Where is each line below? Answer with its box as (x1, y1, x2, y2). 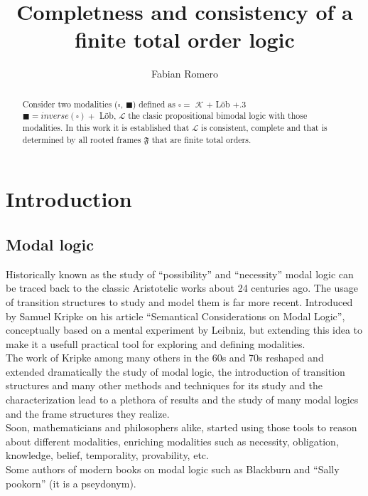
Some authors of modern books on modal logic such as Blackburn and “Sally (6, 462, 340, 477)
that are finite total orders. (151, 133, 251, 145)
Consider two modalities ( (22, 97, 118, 110)
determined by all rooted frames (22, 133, 141, 145)
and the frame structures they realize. (6, 406, 170, 421)
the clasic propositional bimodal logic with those (128, 110, 308, 122)
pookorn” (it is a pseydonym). (6, 475, 136, 490)
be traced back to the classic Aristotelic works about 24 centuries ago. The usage (6, 280, 358, 295)
